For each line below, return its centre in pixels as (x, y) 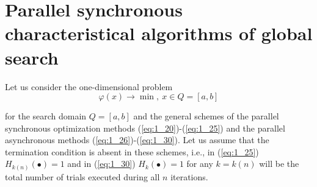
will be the (279, 164)
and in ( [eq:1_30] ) (101, 164)
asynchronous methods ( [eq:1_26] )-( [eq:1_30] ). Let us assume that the (137, 140)
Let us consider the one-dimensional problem (89, 86)
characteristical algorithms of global (159, 33)
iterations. (189, 176)
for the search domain (46, 116)
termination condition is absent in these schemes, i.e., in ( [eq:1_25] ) (132, 151)
